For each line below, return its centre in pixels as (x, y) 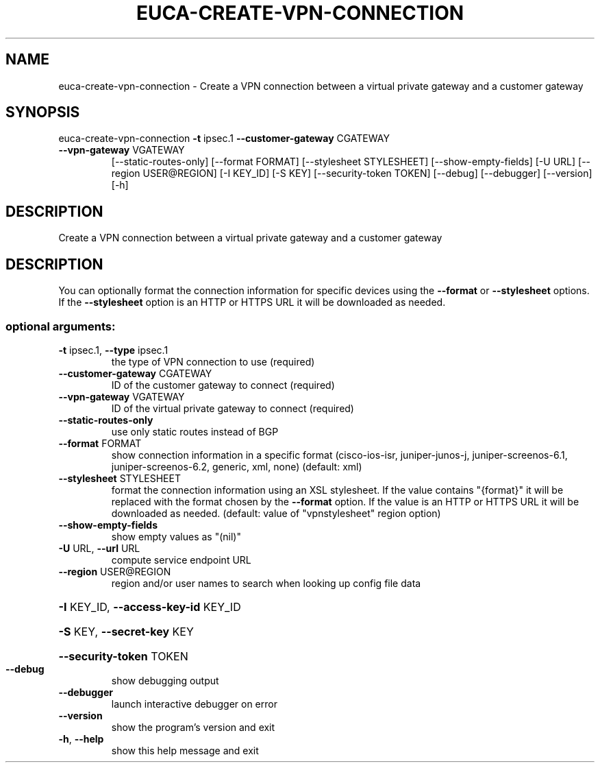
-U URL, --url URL (99, 548)
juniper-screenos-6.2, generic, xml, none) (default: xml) (237, 466)
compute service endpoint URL (181, 560)
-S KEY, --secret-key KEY (126, 631)
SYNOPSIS (43, 112)
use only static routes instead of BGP (195, 431)
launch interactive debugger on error (194, 704)
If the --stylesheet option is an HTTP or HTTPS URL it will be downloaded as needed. (252, 302)
